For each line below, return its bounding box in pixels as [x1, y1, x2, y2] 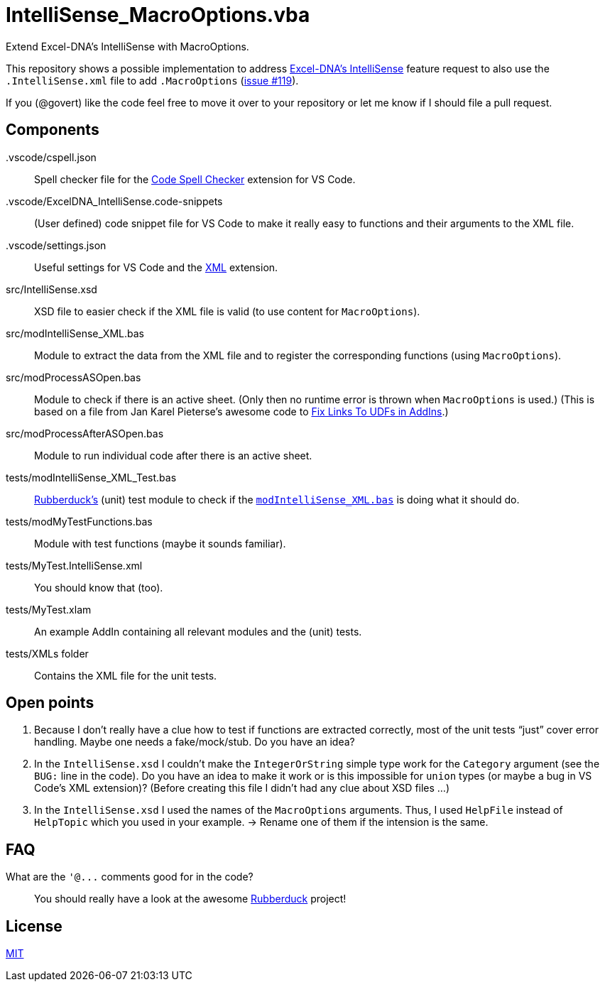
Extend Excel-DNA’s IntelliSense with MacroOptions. [6, 40, 249, 53]
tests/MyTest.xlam [6, 603, 92, 616]
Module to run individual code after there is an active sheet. [34, 449, 312, 462]
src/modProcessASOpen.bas [6, 371, 141, 383]
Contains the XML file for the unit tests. [34, 669, 217, 682]
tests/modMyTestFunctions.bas [6, 515, 153, 528]
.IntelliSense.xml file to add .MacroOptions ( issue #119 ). [6, 74, 299, 87]
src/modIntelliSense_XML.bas [6, 327, 144, 339]
